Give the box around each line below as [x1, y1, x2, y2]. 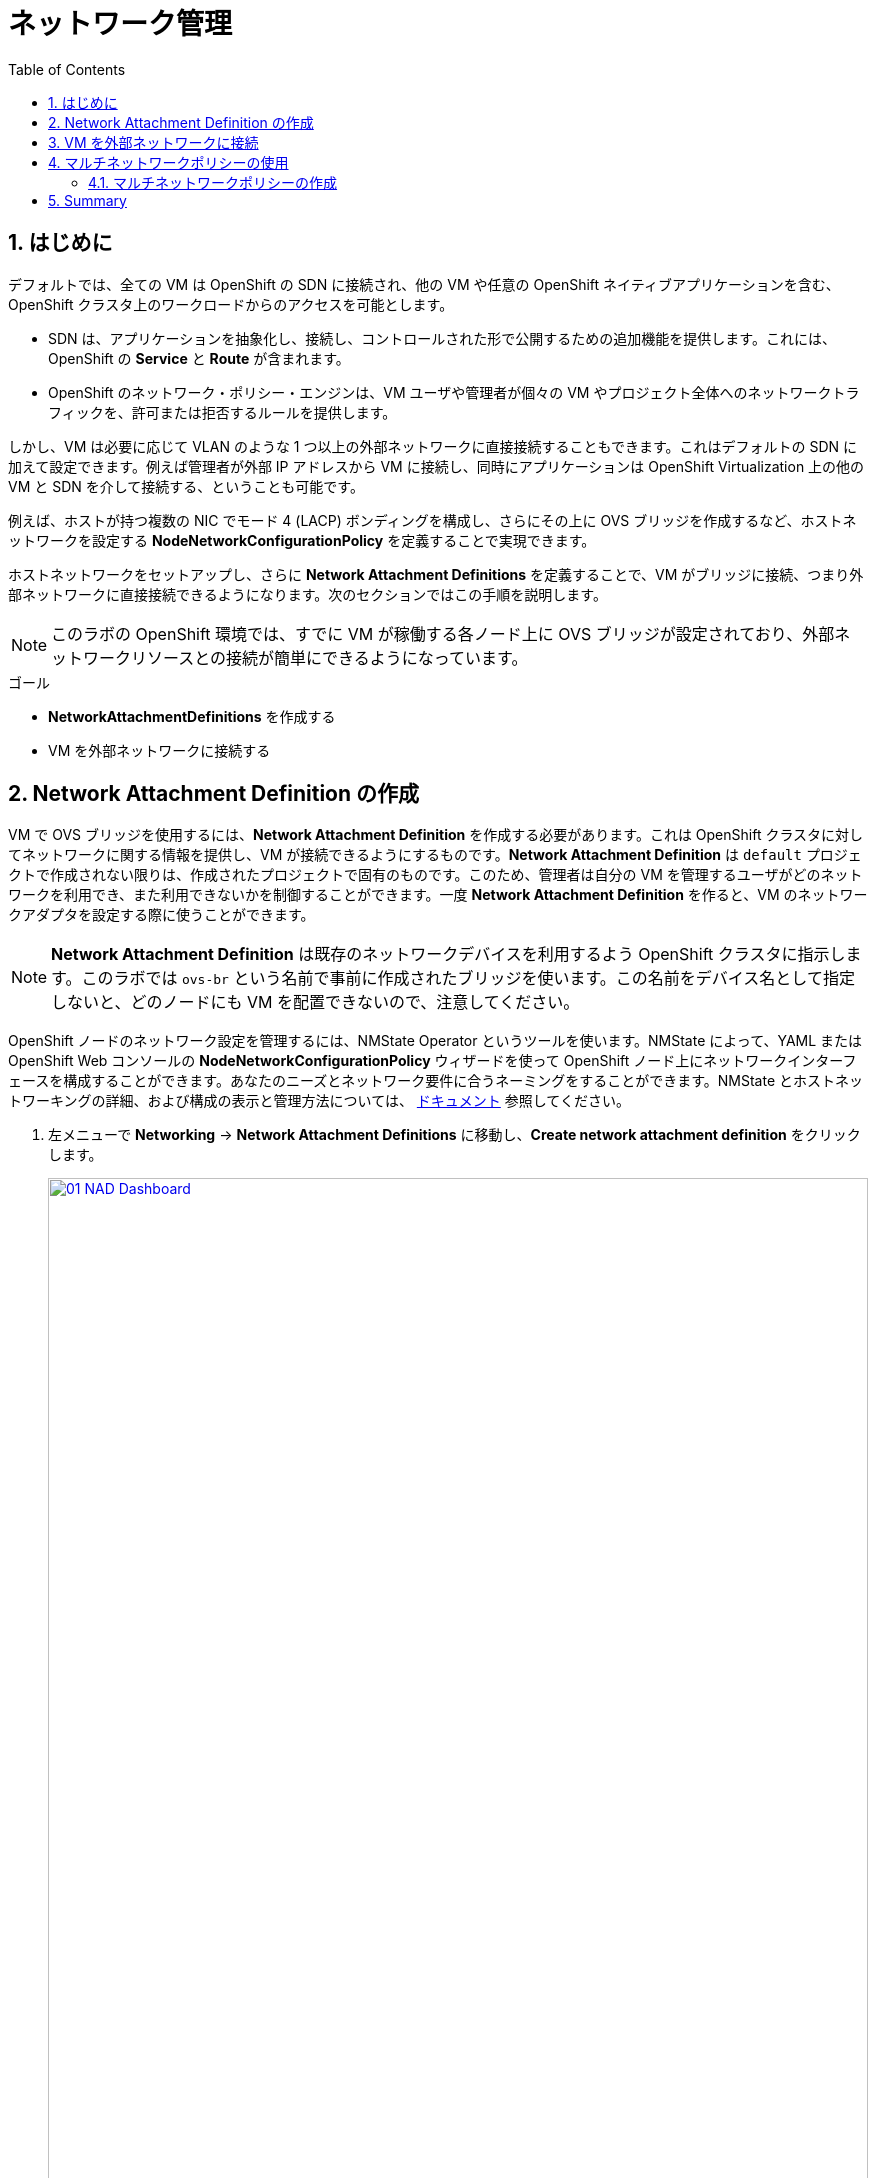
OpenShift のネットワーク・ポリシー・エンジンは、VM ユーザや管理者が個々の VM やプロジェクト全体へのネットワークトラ [48, 383, 860, 401]
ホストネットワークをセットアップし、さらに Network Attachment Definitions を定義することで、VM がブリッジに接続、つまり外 [8, 565, 864, 583]
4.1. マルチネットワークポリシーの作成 [88, 173, 338, 191]
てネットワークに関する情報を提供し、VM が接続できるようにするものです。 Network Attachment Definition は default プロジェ [8, 846, 862, 864]
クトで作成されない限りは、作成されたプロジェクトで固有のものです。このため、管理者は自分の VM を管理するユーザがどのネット [8, 866, 863, 884]
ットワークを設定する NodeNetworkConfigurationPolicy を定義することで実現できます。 [8, 531, 596, 549]
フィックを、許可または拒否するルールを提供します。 [48, 403, 397, 421]
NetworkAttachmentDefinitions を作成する [48, 707, 336, 725]
